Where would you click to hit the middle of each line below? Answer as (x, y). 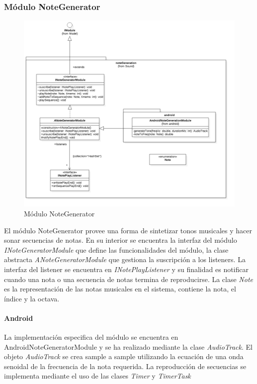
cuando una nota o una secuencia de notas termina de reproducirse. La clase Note (129, 279)
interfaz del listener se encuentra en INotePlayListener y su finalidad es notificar (126, 269)
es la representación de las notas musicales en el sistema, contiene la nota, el (120, 289)
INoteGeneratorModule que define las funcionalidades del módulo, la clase (116, 249)
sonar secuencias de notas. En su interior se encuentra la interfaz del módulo (121, 240)
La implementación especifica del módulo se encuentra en (91, 337)
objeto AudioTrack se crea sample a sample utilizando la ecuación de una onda (124, 356)
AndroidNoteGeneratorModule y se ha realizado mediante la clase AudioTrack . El (128, 346)
